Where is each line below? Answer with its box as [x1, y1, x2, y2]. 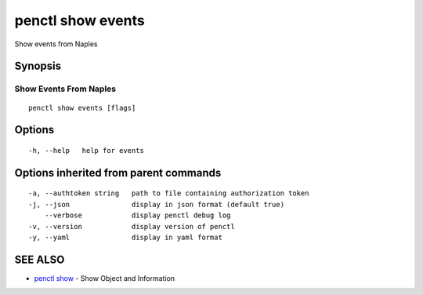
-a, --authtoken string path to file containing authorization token [28, 189, 309, 198]
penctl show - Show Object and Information [34, 273, 175, 282]
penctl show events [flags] [28, 103, 136, 112]
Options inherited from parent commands [14, 166, 222, 180]
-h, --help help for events [28, 146, 145, 155]
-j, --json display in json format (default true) [28, 200, 285, 209]
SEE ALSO [14, 253, 65, 266]
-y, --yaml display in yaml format [28, 232, 223, 242]
